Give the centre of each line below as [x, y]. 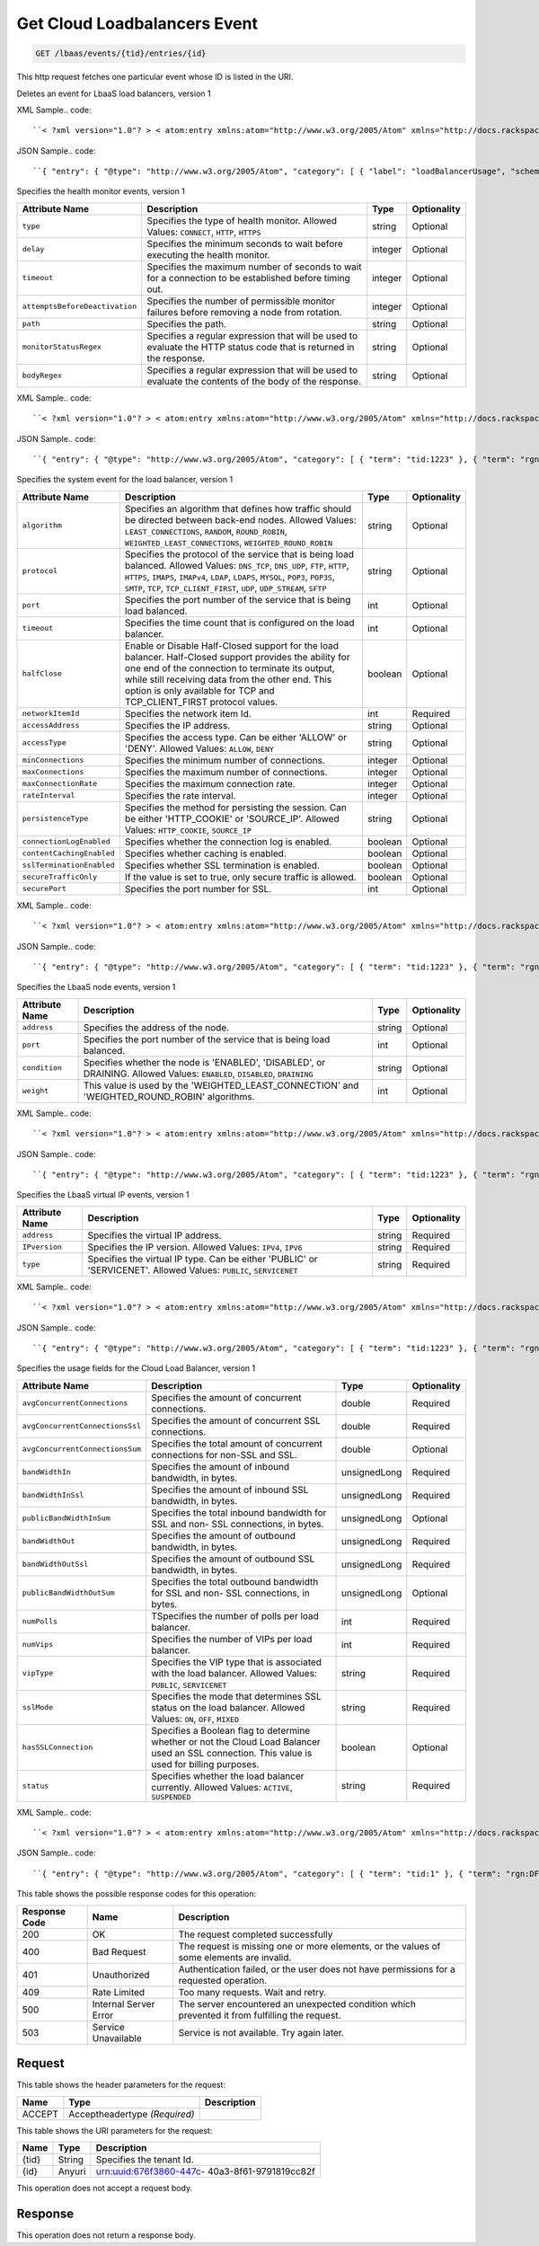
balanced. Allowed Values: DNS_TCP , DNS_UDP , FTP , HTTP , [237, 565]
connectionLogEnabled [66, 841]
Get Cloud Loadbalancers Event [137, 23]
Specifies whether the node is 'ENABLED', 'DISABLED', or [204, 1062]
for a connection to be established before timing [248, 278]
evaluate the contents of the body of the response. [254, 381]
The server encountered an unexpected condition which [297, 2003]
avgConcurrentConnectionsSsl [82, 1426]
